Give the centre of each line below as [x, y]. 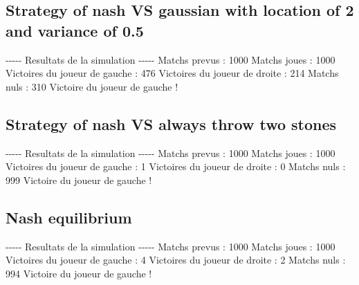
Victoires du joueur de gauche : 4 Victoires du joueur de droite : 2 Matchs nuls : [176, 260]
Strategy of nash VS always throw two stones [171, 123]
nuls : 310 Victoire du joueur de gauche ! [92, 86]
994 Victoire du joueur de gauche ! [79, 273]
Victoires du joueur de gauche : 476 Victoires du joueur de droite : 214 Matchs [172, 73]
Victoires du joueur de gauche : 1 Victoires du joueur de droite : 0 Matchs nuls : [176, 166]
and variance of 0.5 [75, 30]
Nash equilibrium [69, 217]
